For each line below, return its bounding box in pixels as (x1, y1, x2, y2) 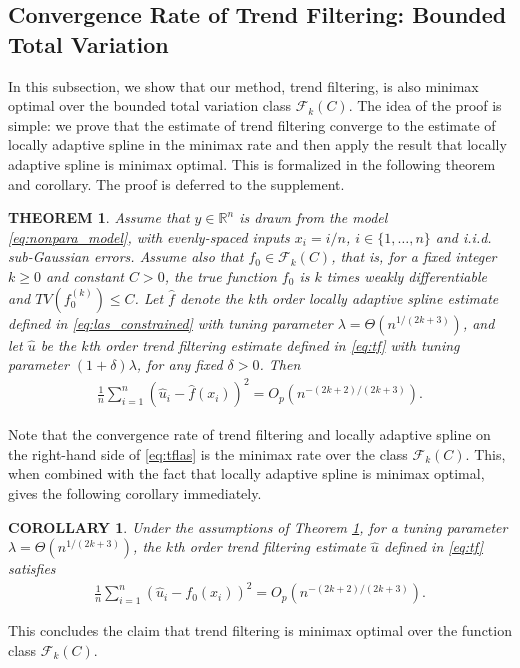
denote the (179, 287, 243, 308)
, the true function (164, 265, 277, 286)
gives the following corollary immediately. (8, 483, 262, 504)
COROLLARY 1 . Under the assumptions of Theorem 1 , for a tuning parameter (8, 516, 508, 537)
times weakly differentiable (326, 265, 487, 286)
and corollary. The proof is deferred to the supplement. (8, 173, 345, 194)
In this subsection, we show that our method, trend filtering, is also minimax (8, 75, 479, 96)
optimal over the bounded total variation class (8, 95, 291, 116)
